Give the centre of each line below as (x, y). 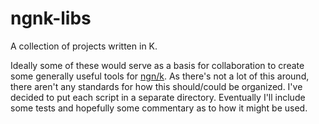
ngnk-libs (51, 18)
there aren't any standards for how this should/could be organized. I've (156, 86)
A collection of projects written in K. (84, 46)
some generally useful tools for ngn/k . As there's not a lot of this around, (160, 76)
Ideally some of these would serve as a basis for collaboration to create (157, 65)
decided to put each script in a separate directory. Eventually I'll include (158, 97)
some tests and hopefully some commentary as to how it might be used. (159, 108)
